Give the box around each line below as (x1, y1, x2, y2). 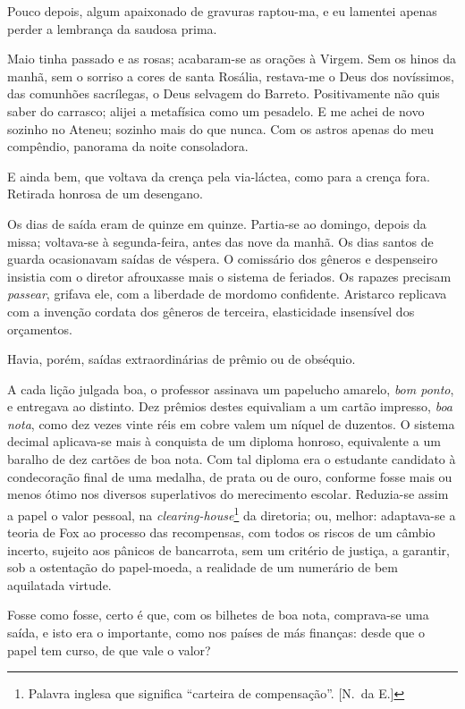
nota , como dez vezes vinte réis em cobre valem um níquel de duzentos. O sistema (7, 414, 455, 433)
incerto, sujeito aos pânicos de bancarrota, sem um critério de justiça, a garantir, (7, 540, 450, 559)
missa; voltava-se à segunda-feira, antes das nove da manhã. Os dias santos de (7, 232, 434, 250)
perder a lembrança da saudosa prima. (7, 19, 217, 38)
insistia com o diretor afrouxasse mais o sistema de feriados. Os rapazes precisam (7, 266, 452, 285)
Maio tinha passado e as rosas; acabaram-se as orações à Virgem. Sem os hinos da (7, 49, 457, 68)
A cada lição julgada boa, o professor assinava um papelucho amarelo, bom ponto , (7, 379, 454, 398)
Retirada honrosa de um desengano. (7, 184, 203, 203)
